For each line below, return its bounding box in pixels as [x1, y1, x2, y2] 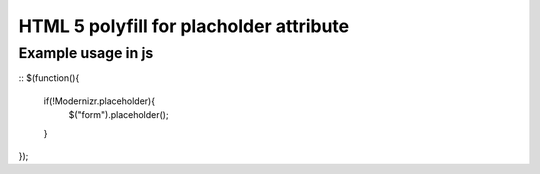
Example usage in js [18, 44, 154, 62]
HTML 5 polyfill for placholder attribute [18, 15, 350, 37]
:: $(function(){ [18, 72, 80, 84]
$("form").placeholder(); [68, 109, 169, 121]
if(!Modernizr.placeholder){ [43, 95, 155, 107]
